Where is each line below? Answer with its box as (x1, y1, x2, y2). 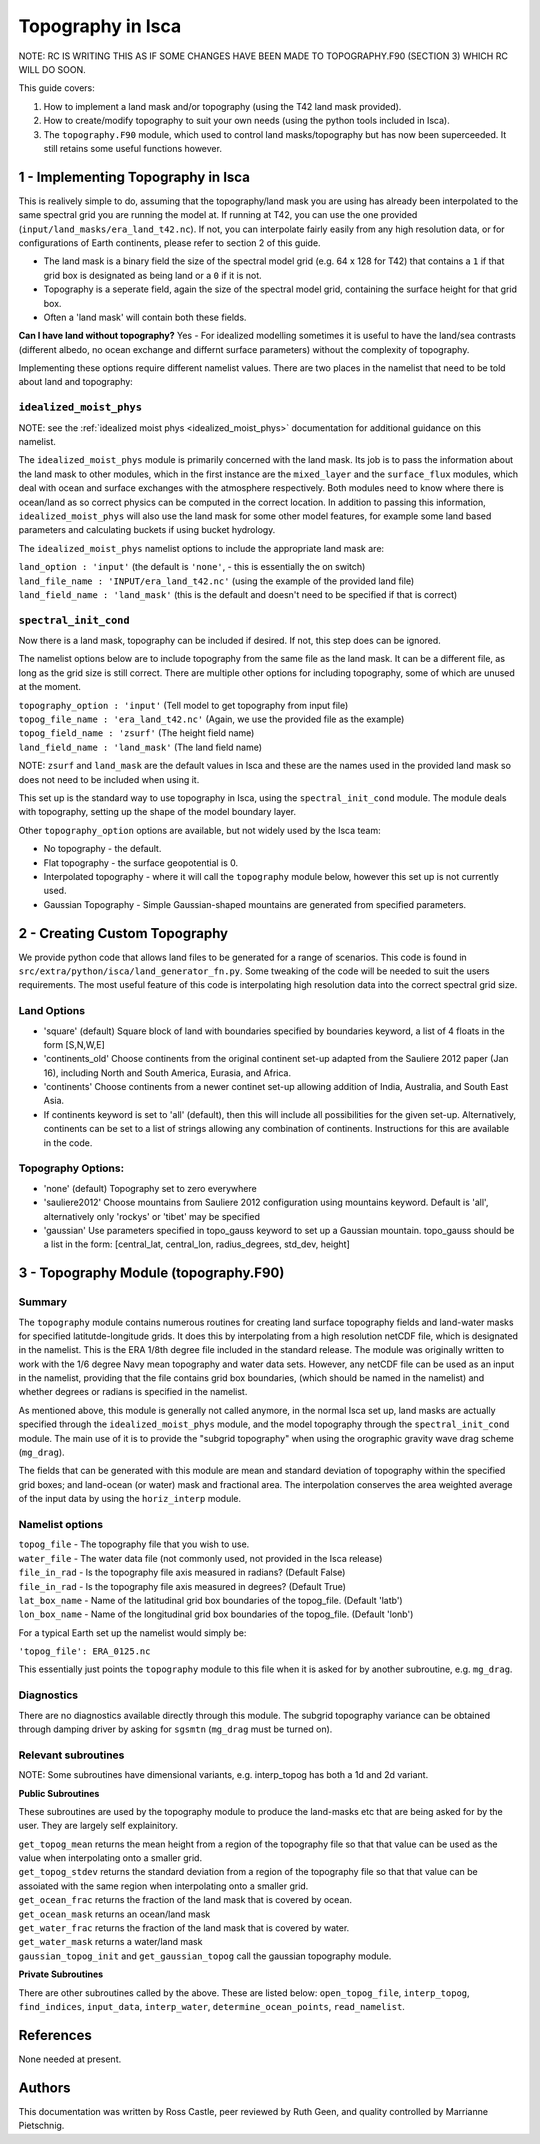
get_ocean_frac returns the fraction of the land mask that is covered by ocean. (18, 1894, 353, 1906)
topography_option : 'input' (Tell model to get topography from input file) (18, 699, 349, 711)
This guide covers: (18, 82, 95, 94)
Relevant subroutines (18, 1748, 125, 1762)
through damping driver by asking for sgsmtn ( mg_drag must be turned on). (18, 1723, 333, 1735)
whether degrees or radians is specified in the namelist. (18, 1386, 248, 1398)
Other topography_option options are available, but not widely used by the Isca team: (18, 824, 381, 836)
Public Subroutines (18, 1787, 100, 1799)
